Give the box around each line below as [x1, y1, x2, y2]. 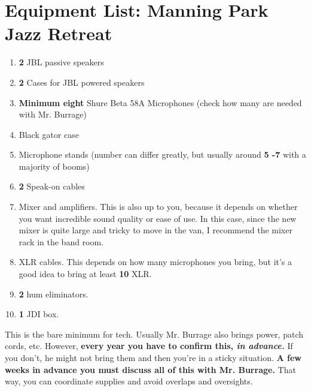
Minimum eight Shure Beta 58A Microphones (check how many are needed [19, 96, 302, 109]
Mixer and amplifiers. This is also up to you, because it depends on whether [19, 200, 298, 213]
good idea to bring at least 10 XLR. [19, 267, 152, 280]
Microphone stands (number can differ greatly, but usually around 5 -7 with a [19, 148, 306, 161]
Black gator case [19, 128, 80, 140]
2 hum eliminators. [19, 287, 89, 300]
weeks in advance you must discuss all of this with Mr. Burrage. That [5, 363, 296, 375]
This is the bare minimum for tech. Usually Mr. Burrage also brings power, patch [5, 327, 304, 340]
